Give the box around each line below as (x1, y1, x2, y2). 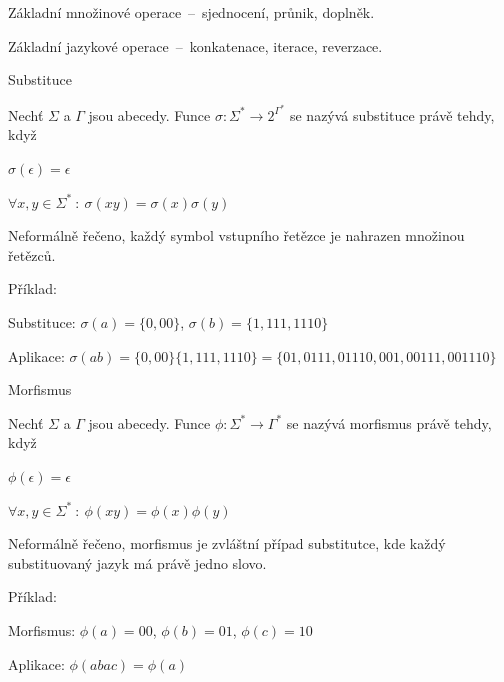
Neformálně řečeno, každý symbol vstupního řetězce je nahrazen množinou (8, 225, 465, 246)
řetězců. (8, 244, 56, 265)
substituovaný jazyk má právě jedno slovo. (8, 552, 267, 573)
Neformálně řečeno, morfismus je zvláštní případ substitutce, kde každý (8, 533, 446, 554)
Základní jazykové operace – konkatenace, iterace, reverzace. (8, 35, 383, 56)
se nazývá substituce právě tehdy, (289, 104, 495, 125)
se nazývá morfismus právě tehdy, (286, 412, 492, 433)
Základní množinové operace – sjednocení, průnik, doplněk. (8, 2, 375, 22)
